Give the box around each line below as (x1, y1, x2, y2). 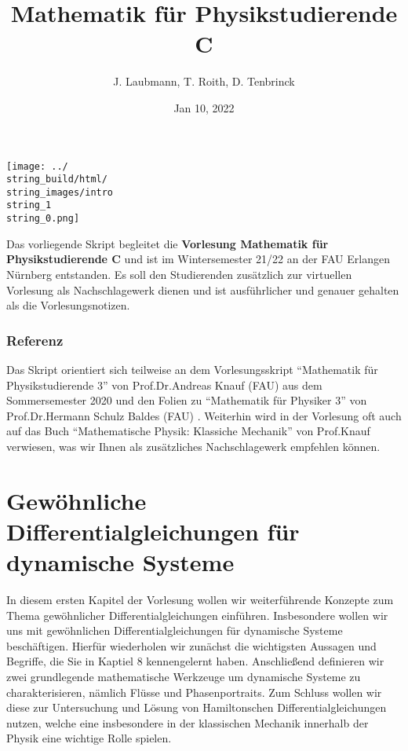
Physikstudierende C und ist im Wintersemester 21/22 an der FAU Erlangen (6, 251, 390, 267)
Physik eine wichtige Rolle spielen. (6, 730, 172, 746)
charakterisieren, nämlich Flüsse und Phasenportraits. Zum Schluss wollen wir (6, 683, 382, 700)
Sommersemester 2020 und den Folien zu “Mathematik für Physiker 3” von (6, 392, 367, 408)
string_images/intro (6, 186, 114, 198)
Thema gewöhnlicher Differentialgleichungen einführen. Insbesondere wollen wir (6, 606, 388, 623)
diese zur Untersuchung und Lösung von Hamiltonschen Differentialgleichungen (6, 699, 387, 716)
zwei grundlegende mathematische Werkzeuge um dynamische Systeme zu (6, 669, 361, 684)
